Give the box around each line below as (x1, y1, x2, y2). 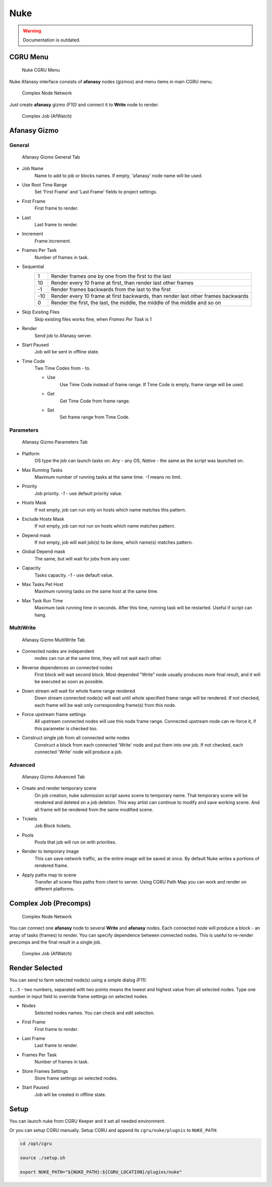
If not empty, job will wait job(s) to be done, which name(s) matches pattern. (34, 539, 193, 545)
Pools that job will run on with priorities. (34, 839, 117, 845)
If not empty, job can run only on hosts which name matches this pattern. (34, 506, 186, 512)
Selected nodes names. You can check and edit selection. (34, 1010, 155, 1016)
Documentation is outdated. (23, 37, 81, 43)
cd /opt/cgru (20, 1141, 52, 1147)
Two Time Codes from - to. (34, 365, 91, 371)
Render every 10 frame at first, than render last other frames (51, 279, 194, 286)
